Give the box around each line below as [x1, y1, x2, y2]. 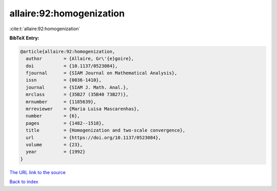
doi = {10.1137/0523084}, [26, 63, 118, 69]
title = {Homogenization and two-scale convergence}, [26, 128, 186, 133]
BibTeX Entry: [9, 35, 39, 41]
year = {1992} [26, 149, 86, 155]
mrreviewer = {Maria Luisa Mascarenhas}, [26, 106, 140, 112]
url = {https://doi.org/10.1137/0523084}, [26, 135, 161, 140]
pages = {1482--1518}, [26, 120, 105, 126]
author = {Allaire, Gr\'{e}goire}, [26, 56, 134, 61]
